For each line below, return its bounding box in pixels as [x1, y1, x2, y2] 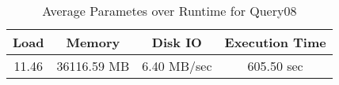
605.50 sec [247, 57, 303, 75]
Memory [66, 33, 120, 51]
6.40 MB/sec [142, 57, 212, 75]
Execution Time [224, 33, 326, 51]
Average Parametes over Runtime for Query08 [42, 2, 297, 20]
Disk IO [151, 33, 202, 51]
